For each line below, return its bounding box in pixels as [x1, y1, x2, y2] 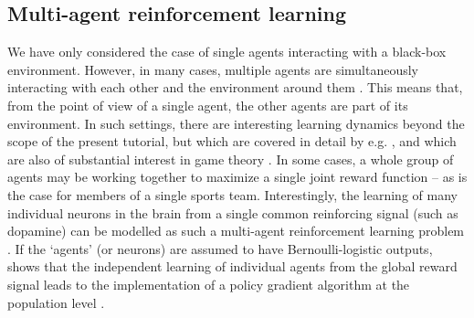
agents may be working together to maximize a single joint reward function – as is [7, 167, 468, 186]
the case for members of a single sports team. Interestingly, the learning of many [7, 185, 458, 204]
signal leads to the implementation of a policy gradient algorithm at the [7, 274, 410, 293]
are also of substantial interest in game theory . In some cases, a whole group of [7, 149, 454, 168]
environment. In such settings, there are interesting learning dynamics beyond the [7, 113, 465, 132]
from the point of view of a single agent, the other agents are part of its [7, 95, 408, 114]
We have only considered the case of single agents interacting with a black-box [7, 42, 447, 61]
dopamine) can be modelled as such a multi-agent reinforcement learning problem [7, 221, 465, 240]
